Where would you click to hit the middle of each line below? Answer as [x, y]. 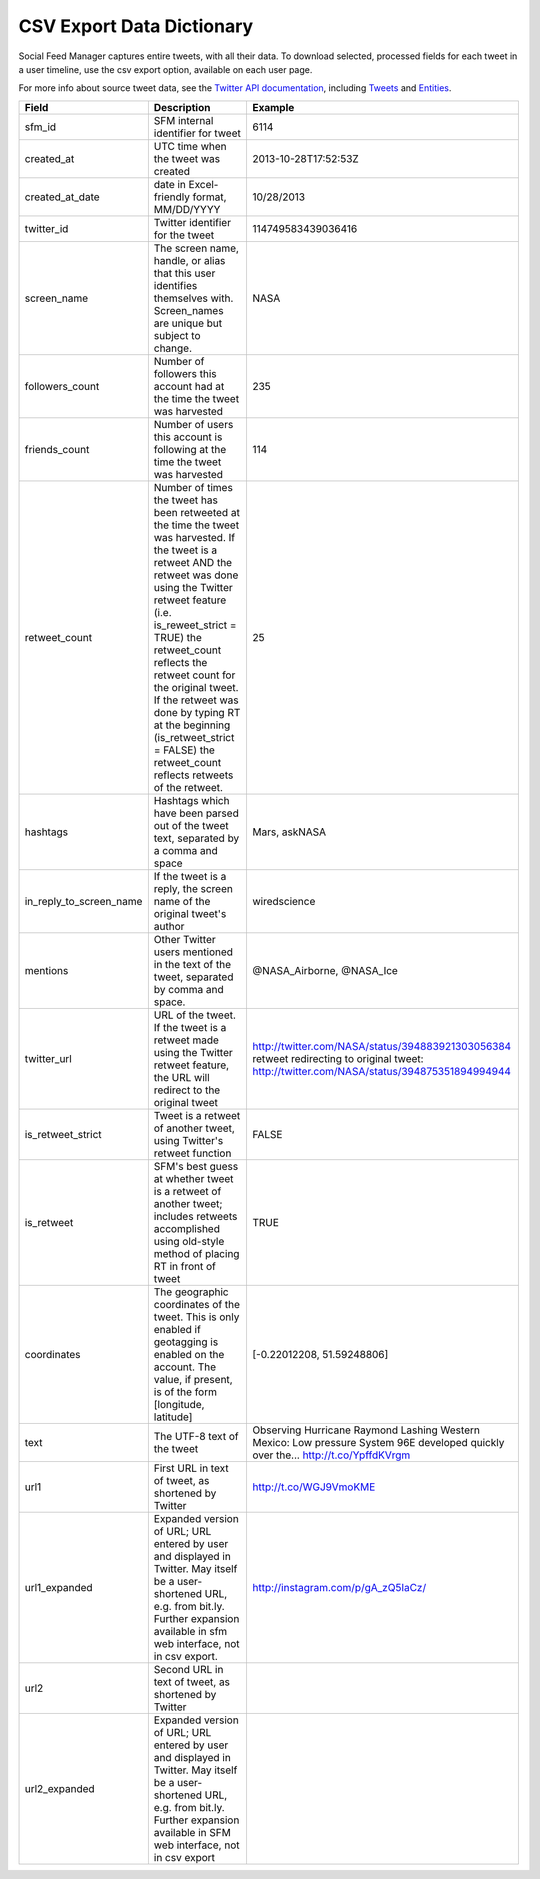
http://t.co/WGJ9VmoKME [313, 1487]
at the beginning [192, 725]
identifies [175, 285]
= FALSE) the [184, 750]
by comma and [188, 989]
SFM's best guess [196, 1166]
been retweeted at [196, 512]
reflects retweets [193, 775]
